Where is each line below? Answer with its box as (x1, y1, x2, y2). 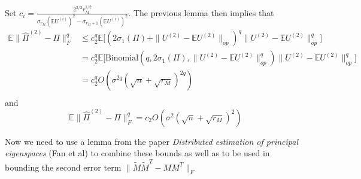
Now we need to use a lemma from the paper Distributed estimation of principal (5, 135, 298, 147)
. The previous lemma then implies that (128, 6, 274, 19)
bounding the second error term (5, 160, 122, 173)
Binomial (105, 54, 139, 63)
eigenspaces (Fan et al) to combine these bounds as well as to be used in (5, 147, 270, 159)
